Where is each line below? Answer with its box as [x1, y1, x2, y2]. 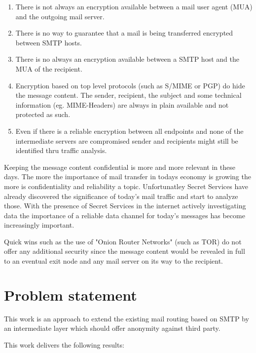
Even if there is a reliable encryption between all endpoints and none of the [15, 125, 244, 136]
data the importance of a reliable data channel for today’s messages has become [4, 210, 245, 220]
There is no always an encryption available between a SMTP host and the [15, 54, 239, 64]
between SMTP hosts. [15, 37, 82, 47]
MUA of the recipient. [15, 63, 82, 74]
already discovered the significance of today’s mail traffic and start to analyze [4, 191, 238, 201]
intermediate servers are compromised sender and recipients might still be [15, 135, 238, 146]
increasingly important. [4, 220, 74, 230]
